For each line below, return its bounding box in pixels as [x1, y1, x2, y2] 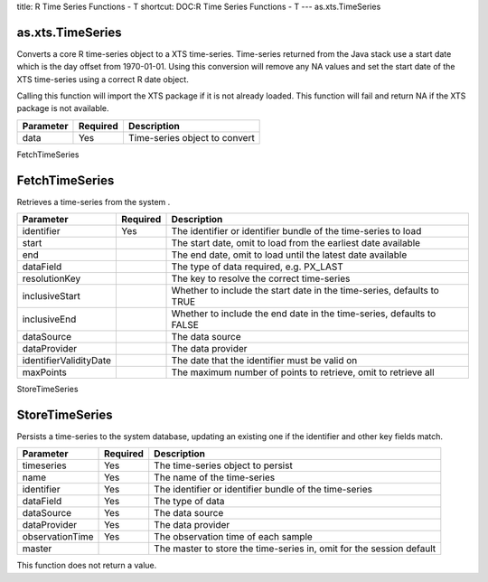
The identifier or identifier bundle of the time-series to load [171, 225, 422, 238]
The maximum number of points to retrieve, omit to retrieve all [171, 366, 435, 379]
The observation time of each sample [154, 530, 314, 543]
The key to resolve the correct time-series [171, 272, 351, 285]
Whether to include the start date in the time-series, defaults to [171, 285, 440, 297]
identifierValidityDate [22, 354, 112, 367]
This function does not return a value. [16, 560, 157, 571]
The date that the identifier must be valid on [171, 354, 358, 367]
